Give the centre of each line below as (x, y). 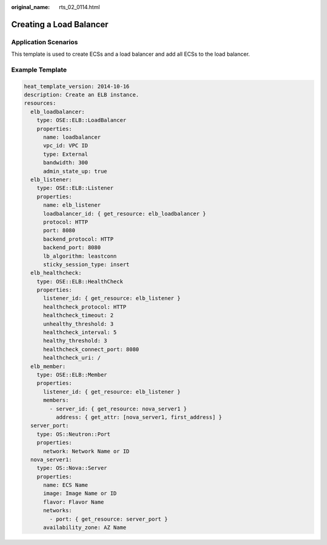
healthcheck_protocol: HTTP (85, 307)
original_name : (31, 7)
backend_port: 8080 (72, 248)
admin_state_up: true (75, 171)
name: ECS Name (66, 485)
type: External (66, 154)
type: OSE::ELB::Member (72, 375)
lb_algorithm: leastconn (80, 256)
